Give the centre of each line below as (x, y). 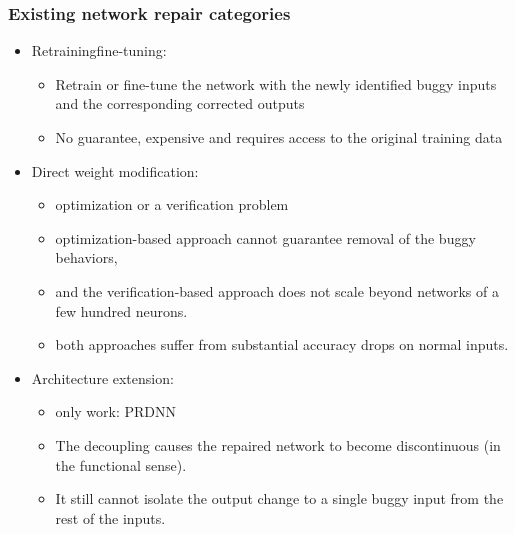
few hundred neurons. (121, 310)
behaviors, (86, 257)
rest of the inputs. (110, 517)
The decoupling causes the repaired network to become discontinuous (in (278, 444)
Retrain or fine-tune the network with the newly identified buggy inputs (276, 83)
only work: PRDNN (116, 411)
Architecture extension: (102, 377)
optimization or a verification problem (172, 204)
